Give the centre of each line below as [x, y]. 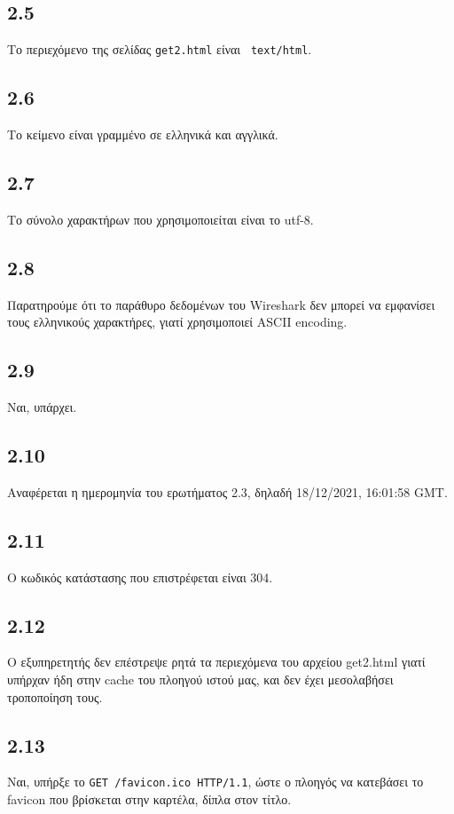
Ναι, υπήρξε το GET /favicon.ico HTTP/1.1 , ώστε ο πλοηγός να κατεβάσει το [215, 782]
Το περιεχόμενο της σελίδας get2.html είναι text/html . [160, 49]
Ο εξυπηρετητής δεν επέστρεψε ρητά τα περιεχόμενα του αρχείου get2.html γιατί [216, 662]
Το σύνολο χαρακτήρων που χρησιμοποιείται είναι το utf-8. [160, 219]
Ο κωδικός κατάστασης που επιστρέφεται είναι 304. [140, 577]
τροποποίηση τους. [55, 696]
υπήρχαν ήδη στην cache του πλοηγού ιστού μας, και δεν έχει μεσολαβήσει [200, 680]
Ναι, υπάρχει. [42, 407]
